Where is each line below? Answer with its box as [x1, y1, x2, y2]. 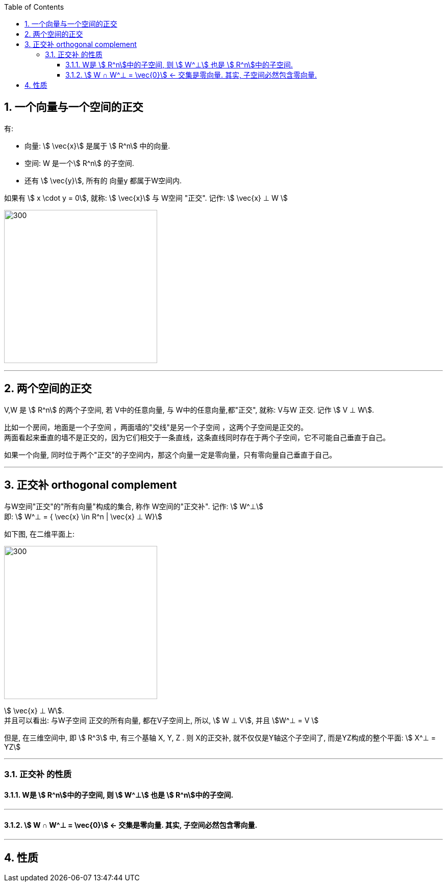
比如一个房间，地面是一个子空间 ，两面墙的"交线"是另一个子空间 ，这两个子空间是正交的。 [4, 422, 308, 432]
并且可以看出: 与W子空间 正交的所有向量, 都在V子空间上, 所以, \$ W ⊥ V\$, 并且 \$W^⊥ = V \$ [4, 715, 319, 725]
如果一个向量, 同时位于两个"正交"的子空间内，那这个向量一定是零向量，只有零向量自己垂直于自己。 [4, 450, 337, 459]
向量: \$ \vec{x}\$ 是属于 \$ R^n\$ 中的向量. [24, 141, 170, 150]
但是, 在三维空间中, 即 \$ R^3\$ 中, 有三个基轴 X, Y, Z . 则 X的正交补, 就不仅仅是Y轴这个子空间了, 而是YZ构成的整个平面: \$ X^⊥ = [4, 733, 436, 742]
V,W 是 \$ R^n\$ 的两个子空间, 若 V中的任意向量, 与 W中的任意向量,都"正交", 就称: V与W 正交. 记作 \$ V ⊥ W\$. [4, 405, 375, 414]
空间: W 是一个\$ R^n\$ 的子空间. [24, 158, 134, 167]
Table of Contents [4, 3, 64, 11]
